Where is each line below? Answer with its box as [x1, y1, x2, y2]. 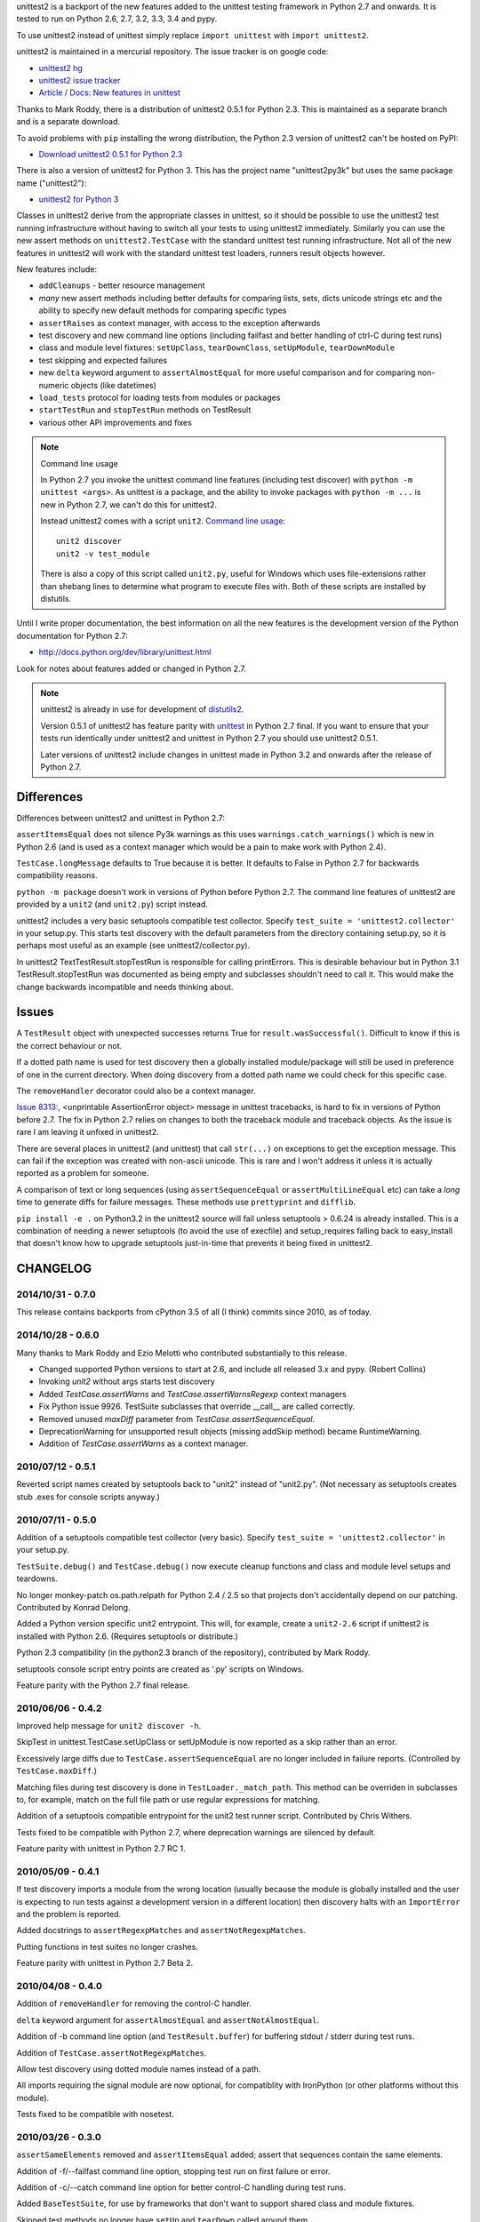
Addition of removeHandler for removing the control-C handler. [16, 1998, 252, 2009]
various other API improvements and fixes [38, 417, 193, 428]
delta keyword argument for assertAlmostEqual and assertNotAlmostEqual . [16, 2014, 320, 2026]
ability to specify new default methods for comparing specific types [38, 305, 287, 316]
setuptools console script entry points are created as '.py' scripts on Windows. [16, 1663, 304, 1674]
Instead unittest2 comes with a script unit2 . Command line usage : [40, 516, 286, 526]
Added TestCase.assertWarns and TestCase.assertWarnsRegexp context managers [38, 1388, 347, 1399]
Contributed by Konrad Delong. [16, 1602, 131, 1612]
